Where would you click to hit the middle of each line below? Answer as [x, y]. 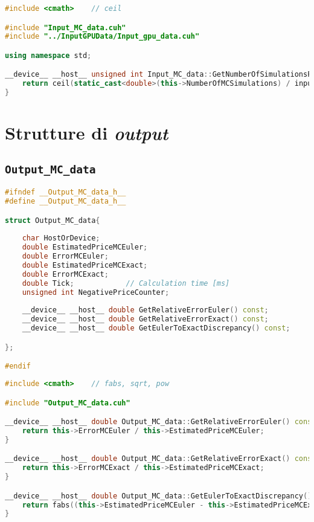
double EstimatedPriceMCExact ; [85, 266]
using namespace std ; [48, 55]
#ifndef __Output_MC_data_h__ [66, 192]
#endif [18, 366]
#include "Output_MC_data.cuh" [68, 403]
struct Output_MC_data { [53, 220]
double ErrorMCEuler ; [65, 256]
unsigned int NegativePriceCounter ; [96, 292]
